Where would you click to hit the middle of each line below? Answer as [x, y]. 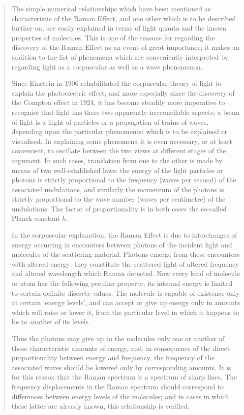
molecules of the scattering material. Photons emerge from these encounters [125, 254]
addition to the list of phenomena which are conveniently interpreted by [120, 56]
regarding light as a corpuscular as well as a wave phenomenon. [107, 66]
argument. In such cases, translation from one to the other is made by [117, 160]
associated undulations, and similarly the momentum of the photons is [118, 189]
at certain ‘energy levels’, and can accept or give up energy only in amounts [126, 302]
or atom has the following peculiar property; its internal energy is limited [122, 283]
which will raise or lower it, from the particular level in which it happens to [125, 312]
